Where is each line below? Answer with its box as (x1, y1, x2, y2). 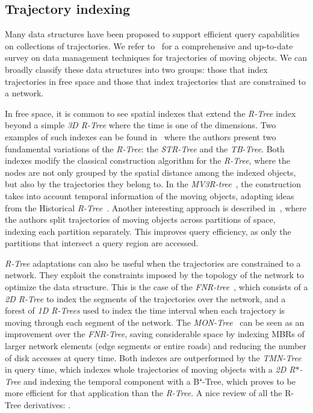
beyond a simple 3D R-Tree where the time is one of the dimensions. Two (5, 119, 276, 131)
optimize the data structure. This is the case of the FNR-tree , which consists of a (5, 281, 308, 293)
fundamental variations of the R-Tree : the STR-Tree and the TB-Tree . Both (5, 142, 285, 155)
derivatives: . (23, 399, 71, 411)
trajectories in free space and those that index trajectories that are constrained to (5, 75, 306, 87)
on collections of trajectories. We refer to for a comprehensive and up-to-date (5, 39, 293, 52)
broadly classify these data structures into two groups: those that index (5, 63, 268, 75)
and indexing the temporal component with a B (23, 374, 200, 387)
